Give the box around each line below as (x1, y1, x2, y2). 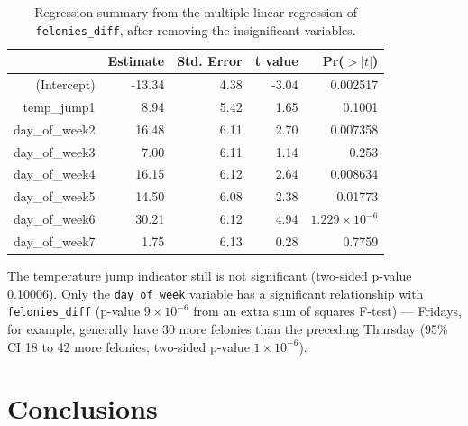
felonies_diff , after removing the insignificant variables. (35, 20, 356, 39)
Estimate (107, 51, 165, 70)
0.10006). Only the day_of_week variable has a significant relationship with (7, 283, 424, 302)
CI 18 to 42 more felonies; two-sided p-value (7, 337, 250, 356)
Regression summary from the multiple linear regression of (34, 3, 358, 21)
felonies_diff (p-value (7, 301, 141, 320)
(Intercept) (35, 75, 96, 94)
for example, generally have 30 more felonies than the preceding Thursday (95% (7, 319, 448, 338)
